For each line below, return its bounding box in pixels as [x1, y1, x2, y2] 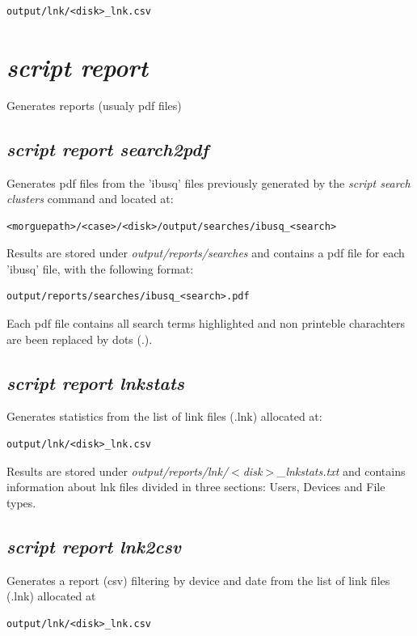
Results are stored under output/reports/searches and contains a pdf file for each [6, 244, 405, 261]
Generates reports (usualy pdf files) [6, 96, 182, 113]
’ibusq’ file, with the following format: [6, 260, 194, 277]
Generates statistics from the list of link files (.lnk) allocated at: [6, 408, 322, 425]
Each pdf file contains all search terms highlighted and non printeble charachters [6, 315, 406, 332]
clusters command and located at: [6, 190, 174, 207]
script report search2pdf [6, 136, 208, 161]
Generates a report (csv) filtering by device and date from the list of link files [6, 571, 390, 588]
